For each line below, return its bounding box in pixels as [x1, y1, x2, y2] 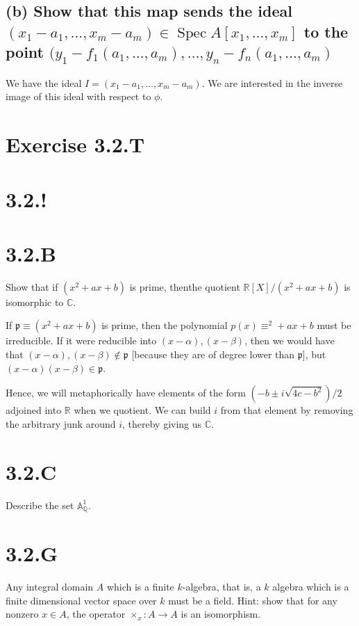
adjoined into [6, 403, 62, 417]
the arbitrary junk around [6, 416, 116, 431]
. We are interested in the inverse [201, 75, 343, 90]
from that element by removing [220, 403, 353, 417]
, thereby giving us [122, 416, 202, 431]
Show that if [6, 279, 58, 294]
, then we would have [244, 333, 335, 348]
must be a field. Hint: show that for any [168, 593, 337, 607]
